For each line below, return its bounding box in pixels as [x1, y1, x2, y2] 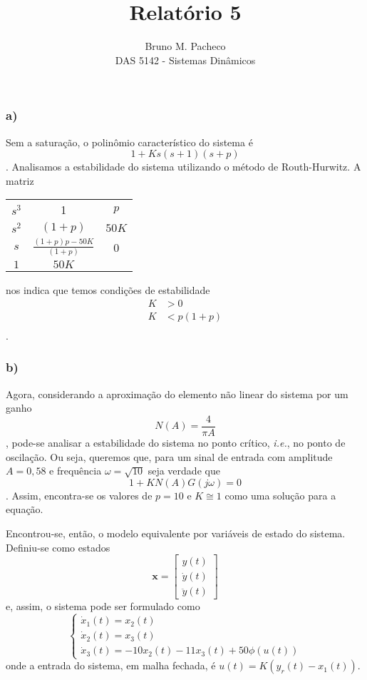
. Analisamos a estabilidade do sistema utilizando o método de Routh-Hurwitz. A [6, 159, 361, 174]
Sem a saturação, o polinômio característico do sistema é [6, 134, 253, 149]
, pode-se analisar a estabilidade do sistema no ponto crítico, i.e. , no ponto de [6, 435, 346, 450]
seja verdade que [148, 463, 220, 478]
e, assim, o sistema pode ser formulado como [6, 599, 200, 614]
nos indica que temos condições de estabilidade [6, 283, 210, 298]
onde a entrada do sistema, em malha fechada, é [6, 658, 216, 673]
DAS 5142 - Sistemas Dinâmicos [115, 52, 256, 67]
